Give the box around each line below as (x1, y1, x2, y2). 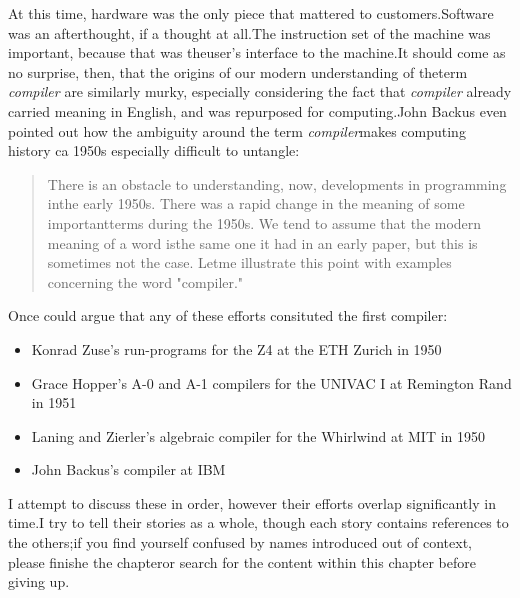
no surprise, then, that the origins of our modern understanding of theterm (8, 61, 468, 82)
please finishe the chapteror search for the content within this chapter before (8, 551, 476, 572)
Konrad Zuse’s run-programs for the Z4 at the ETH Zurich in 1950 (31, 338, 442, 359)
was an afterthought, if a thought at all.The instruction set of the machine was (8, 22, 491, 43)
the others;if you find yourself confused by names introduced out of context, (8, 532, 473, 553)
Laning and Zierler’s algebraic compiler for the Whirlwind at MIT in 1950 (31, 425, 486, 446)
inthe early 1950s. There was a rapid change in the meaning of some (47, 193, 465, 214)
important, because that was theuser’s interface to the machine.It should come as (8, 42, 506, 63)
